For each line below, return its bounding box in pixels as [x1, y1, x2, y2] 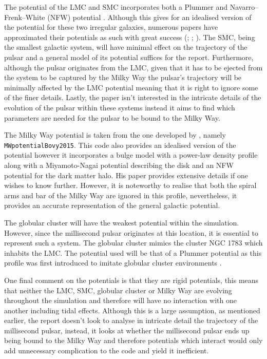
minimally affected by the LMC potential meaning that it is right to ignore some [4, 82, 258, 92]
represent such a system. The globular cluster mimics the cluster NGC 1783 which [4, 237, 263, 248]
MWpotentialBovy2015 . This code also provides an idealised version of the [4, 139, 236, 150]
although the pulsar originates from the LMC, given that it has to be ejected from [4, 62, 263, 72]
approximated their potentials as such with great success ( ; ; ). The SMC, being [4, 31, 255, 42]
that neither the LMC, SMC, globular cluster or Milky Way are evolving [4, 285, 232, 295]
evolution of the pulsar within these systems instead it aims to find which [4, 102, 235, 112]
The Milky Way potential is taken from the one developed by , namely [4, 129, 226, 140]
